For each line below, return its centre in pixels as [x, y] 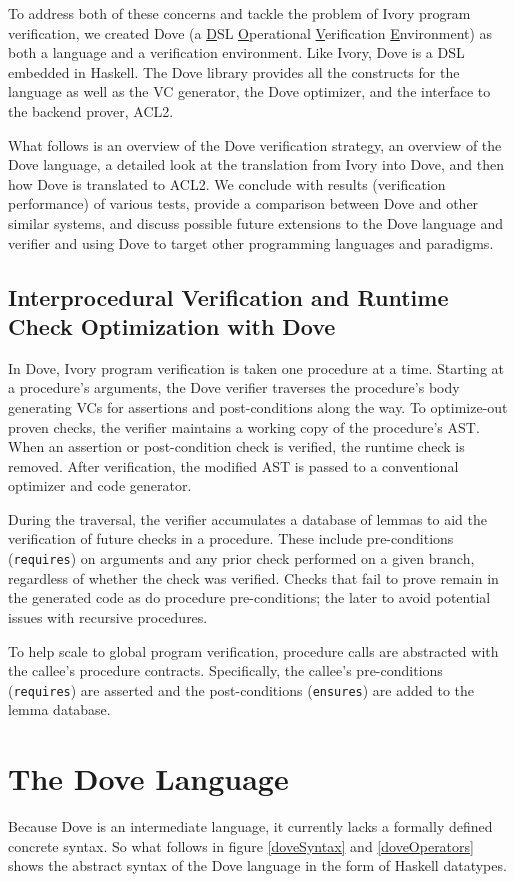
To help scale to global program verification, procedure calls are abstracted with [253, 650]
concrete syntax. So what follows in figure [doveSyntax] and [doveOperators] [241, 845]
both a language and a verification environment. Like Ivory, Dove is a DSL [236, 52]
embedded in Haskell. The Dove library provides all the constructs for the [234, 71]
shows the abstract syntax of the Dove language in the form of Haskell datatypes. [257, 865]
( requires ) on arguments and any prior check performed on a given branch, [241, 558]
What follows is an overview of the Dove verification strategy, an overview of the [255, 144]
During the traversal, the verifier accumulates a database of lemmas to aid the [247, 518]
